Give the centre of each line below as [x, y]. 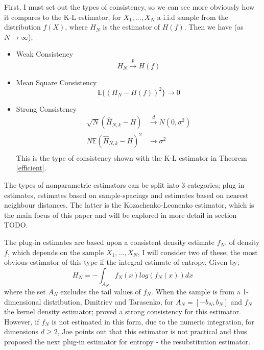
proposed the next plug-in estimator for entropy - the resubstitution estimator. [127, 341]
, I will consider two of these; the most [198, 252]
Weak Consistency [45, 54]
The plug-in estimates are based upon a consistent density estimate [109, 242]
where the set [25, 291]
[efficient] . [31, 168]
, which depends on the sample [56, 252]
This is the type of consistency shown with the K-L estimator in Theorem [131, 157]
